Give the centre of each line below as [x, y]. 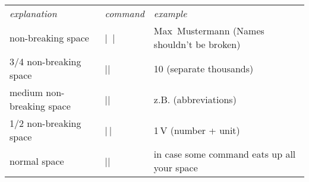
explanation [33, 13]
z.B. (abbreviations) [195, 99]
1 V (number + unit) [197, 130]
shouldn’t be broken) [197, 44]
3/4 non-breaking [45, 61]
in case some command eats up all [225, 154]
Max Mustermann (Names [209, 31]
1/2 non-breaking [45, 123]
